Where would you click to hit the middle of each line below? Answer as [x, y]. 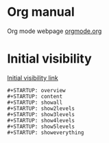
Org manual [41, 12]
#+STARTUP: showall [35, 102]
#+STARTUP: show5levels [41, 126]
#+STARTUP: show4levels [41, 120]
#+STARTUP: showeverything [46, 132]
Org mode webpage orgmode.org [54, 31]
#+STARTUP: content [35, 96]
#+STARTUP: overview [37, 90]
